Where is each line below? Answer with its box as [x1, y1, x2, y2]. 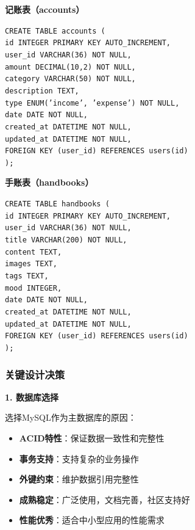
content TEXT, [5, 247, 62, 256]
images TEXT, [5, 260, 57, 269]
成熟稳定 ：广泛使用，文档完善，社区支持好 [19, 493, 190, 506]
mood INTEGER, [5, 283, 62, 292]
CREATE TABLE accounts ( [5, 26, 105, 35]
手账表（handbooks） [5, 176, 94, 189]
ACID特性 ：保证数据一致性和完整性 [19, 432, 165, 444]
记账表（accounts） [5, 3, 85, 15]
